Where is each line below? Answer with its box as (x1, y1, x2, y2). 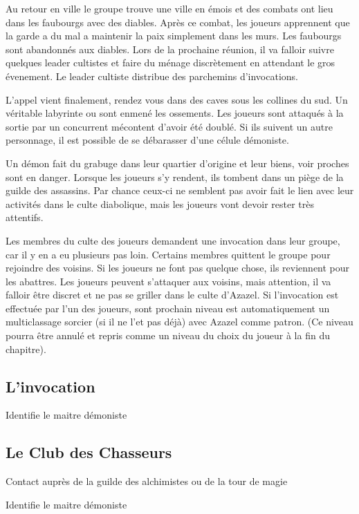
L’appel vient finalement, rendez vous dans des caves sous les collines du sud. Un (6, 92, 348, 106)
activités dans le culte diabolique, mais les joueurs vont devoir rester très (6, 196, 314, 211)
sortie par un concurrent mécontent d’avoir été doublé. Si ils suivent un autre (6, 119, 333, 133)
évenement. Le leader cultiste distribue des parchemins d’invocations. (6, 68, 299, 83)
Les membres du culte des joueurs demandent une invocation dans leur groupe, (6, 233, 340, 247)
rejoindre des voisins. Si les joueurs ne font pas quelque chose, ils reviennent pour (6, 260, 350, 275)
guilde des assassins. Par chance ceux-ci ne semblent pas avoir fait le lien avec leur (6, 183, 354, 198)
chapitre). (6, 341, 46, 356)
